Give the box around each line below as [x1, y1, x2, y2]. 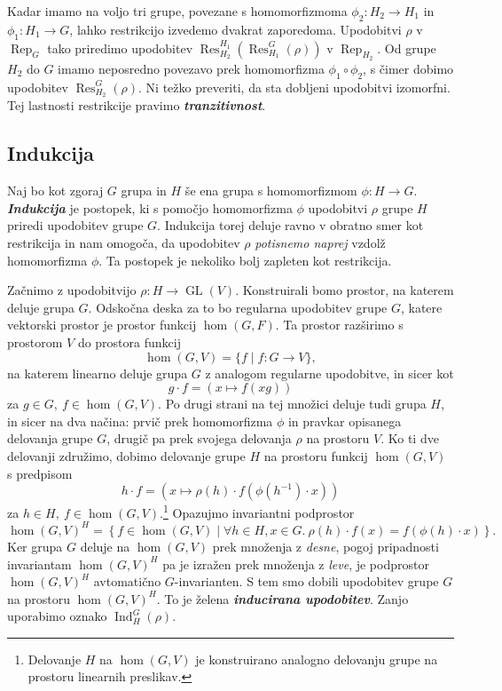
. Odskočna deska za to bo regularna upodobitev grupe [88, 298, 388, 316]
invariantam [7, 554, 72, 573]
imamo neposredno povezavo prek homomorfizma [58, 59, 325, 77]
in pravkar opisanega [287, 411, 402, 430]
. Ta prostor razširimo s [275, 315, 404, 334]
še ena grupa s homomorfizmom [184, 181, 357, 200]
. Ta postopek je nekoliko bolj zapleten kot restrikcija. [98, 250, 392, 269]
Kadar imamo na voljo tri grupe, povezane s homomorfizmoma [7, 2, 348, 20]
